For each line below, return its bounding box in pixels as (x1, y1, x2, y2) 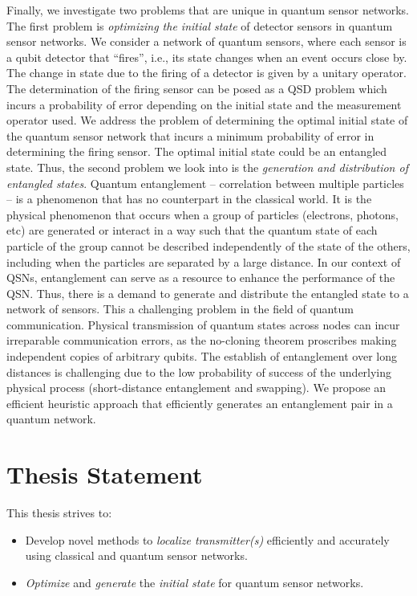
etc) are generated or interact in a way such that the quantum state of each (6, 222, 378, 239)
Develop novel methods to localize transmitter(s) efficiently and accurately (25, 531, 390, 548)
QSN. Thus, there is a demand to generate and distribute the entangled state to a (6, 284, 409, 301)
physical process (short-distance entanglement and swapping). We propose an (6, 379, 387, 396)
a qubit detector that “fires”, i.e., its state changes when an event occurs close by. (6, 48, 407, 65)
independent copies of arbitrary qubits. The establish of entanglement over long (6, 348, 397, 365)
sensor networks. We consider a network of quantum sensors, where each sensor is (6, 33, 407, 50)
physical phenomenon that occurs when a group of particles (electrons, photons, (6, 206, 399, 222)
